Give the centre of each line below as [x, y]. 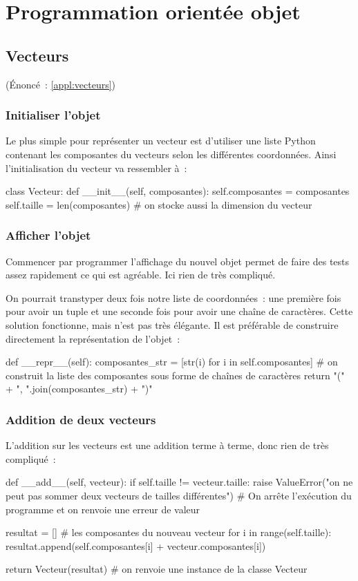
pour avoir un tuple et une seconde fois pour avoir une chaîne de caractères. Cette [179, 311]
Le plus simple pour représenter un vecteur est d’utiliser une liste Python [161, 141]
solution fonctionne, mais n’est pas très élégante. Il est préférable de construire [172, 324]
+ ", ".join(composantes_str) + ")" [79, 389]
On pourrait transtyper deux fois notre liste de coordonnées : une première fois [173, 297]
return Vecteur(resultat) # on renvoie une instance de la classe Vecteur [157, 569]
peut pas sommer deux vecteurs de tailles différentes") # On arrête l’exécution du [179, 495]
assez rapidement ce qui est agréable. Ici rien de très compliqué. [141, 275]
